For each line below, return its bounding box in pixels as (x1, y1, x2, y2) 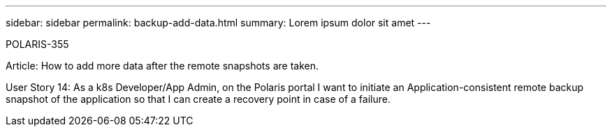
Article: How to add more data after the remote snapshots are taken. (6, 60, 319, 72)
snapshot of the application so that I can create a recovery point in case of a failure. (6, 93, 391, 105)
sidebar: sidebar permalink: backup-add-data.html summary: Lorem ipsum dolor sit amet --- (6, 17, 431, 28)
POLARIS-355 (6, 38, 69, 50)
